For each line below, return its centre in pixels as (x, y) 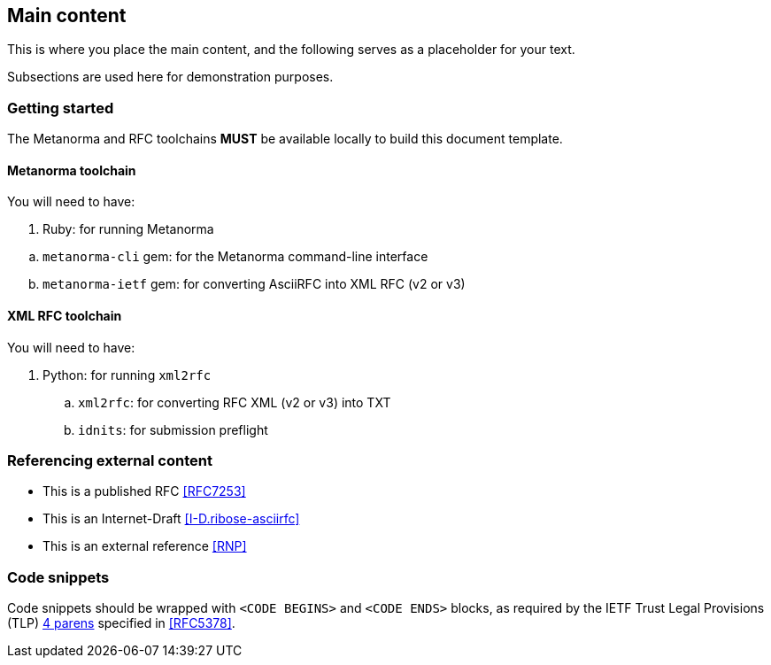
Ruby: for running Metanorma (128, 229)
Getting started (61, 108)
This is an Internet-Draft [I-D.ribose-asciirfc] (171, 519)
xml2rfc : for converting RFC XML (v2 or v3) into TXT (235, 402)
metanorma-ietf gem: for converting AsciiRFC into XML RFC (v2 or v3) (254, 284)
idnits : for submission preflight (173, 429)
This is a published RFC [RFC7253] (144, 491)
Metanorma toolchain (72, 170)
